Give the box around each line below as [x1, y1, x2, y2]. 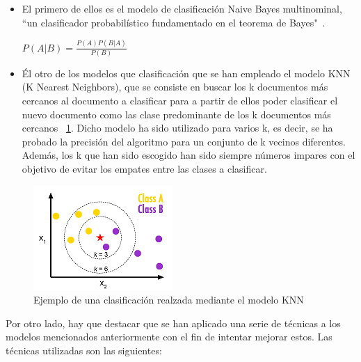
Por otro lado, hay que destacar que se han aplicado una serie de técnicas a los [6, 315, 341, 330]
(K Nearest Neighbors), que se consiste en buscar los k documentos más [22, 79, 328, 94]
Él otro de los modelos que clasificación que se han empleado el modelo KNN [22, 65, 351, 80]
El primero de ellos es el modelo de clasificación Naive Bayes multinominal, [22, 1, 342, 15]
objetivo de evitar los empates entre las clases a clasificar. [22, 161, 267, 175]
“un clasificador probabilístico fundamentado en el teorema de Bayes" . [22, 15, 326, 29]
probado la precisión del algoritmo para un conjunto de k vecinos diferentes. [22, 134, 346, 148]
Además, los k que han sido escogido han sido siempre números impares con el [22, 148, 355, 162]
